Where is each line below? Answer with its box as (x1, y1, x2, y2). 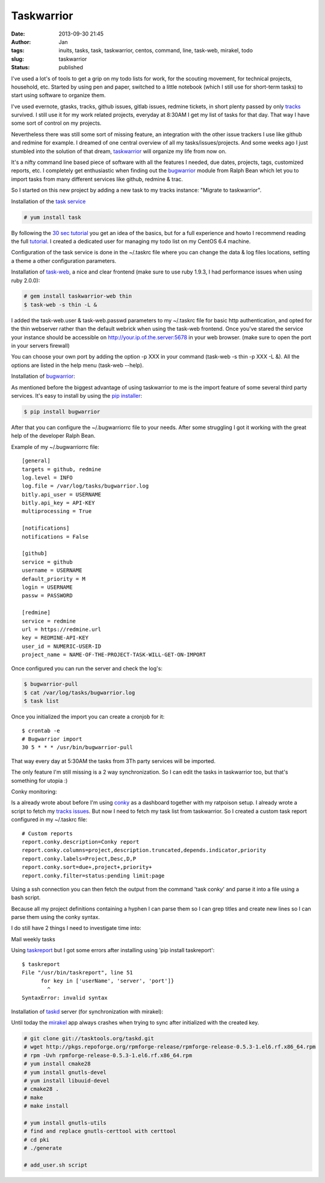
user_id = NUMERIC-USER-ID (22, 642, 102, 650)
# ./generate (23, 1145, 63, 1152)
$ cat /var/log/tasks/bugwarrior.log (23, 689, 135, 696)
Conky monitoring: (11, 788, 57, 795)
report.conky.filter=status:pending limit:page (22, 872, 165, 879)
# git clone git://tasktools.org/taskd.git (23, 1035, 155, 1042)
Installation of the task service (11, 198, 86, 205)
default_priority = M (22, 576, 85, 582)
